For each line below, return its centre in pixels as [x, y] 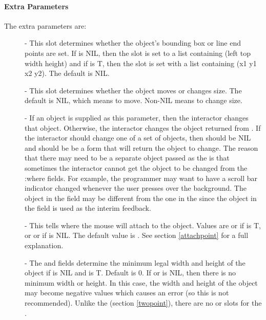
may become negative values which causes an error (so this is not [127, 293]
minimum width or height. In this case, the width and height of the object [141, 282]
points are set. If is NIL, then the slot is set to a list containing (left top [138, 53]
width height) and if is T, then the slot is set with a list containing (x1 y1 [141, 63]
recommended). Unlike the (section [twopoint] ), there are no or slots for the [143, 303]
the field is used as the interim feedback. [88, 208]
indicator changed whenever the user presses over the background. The [136, 188]
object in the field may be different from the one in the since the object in [141, 198]
